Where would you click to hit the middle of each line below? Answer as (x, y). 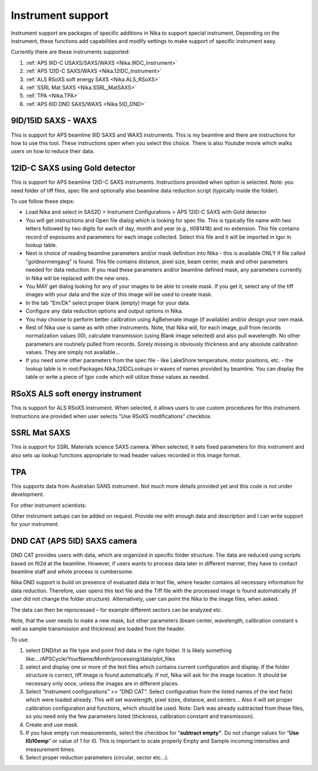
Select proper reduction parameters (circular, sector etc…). (97, 757)
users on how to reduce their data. (53, 151)
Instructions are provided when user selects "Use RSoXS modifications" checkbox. (111, 416)
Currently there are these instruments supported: (70, 52)
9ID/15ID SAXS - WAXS (54, 121)
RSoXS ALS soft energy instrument (76, 394)
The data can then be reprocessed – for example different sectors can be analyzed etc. (117, 610)
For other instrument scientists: (49, 505)
